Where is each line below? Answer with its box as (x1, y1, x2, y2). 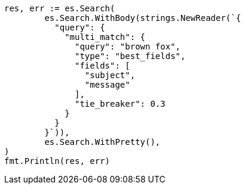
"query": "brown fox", (75, 42, 181, 51)
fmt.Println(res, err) (4, 156, 111, 166)
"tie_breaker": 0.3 (75, 99, 166, 109)
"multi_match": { (65, 32, 146, 42)
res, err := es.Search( (4, 4, 115, 13)
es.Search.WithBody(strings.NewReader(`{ (44, 13, 241, 23)
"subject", (84, 70, 136, 80)
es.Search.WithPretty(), (44, 137, 161, 147)
